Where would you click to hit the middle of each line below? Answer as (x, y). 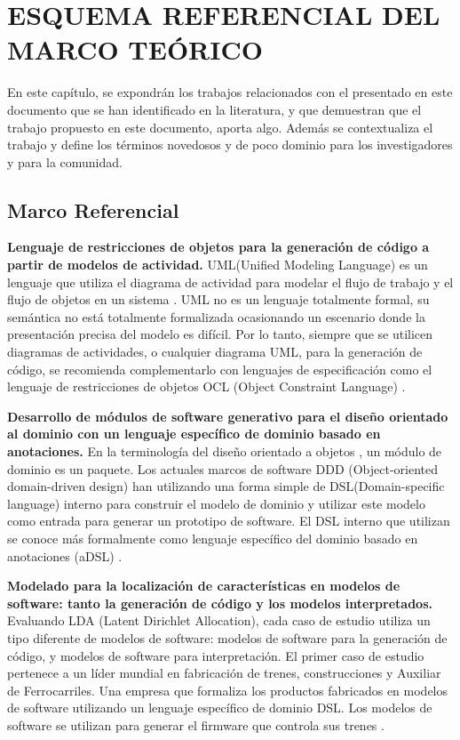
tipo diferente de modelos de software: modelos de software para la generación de (227, 637)
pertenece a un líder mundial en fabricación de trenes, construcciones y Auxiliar (224, 673)
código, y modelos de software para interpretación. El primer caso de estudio (216, 655)
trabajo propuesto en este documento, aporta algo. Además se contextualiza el (220, 127)
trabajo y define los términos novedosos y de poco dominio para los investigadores (230, 145)
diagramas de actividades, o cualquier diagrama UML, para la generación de (215, 352)
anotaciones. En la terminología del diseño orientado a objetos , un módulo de (225, 451)
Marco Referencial (93, 209)
